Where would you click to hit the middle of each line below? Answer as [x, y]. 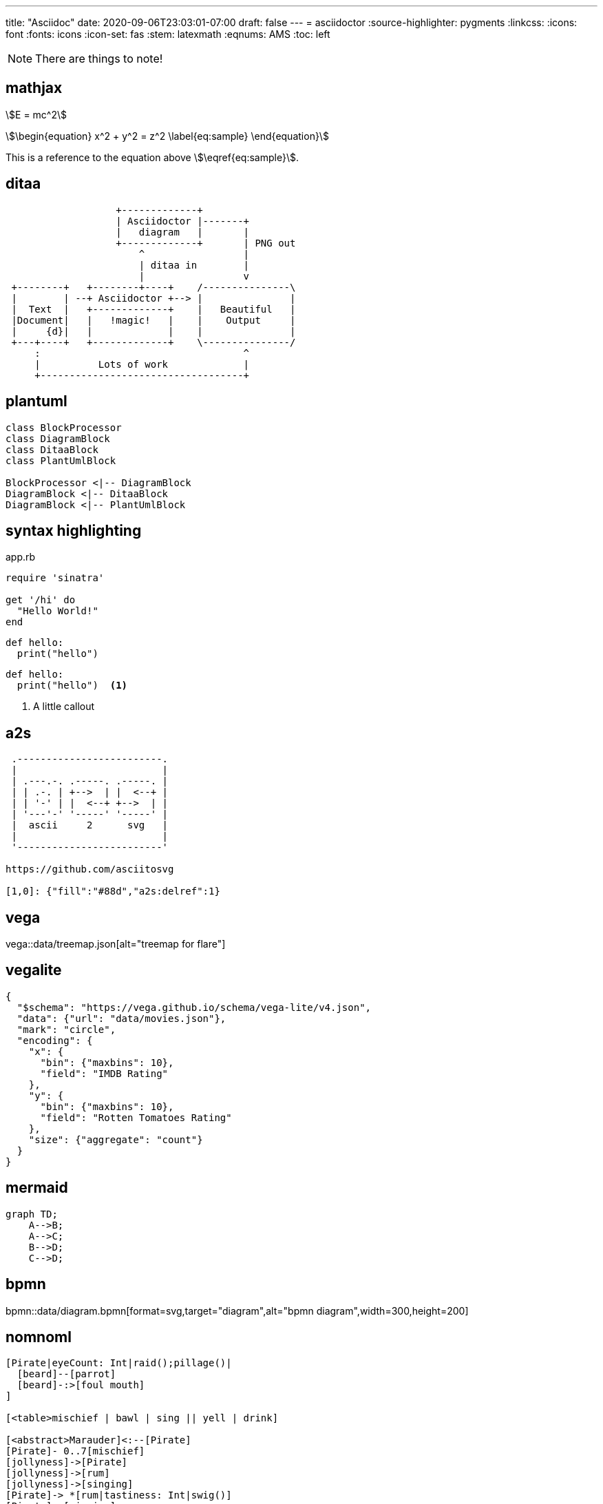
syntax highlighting [74, 530]
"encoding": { [55, 1040]
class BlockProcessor [64, 427]
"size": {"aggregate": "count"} [116, 1139]
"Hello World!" [57, 611]
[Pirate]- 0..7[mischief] [75, 1451]
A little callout [64, 707]
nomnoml [39, 1337]
